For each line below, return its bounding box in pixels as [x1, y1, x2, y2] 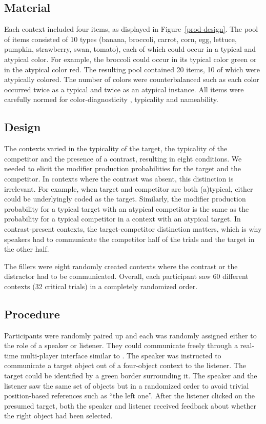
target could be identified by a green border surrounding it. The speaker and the [4, 370, 257, 381]
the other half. [4, 244, 49, 254]
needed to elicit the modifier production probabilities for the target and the [4, 163, 241, 174]
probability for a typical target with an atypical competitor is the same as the [4, 203, 249, 214]
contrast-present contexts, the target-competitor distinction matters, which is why [4, 223, 262, 234]
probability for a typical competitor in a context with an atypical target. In [4, 213, 241, 224]
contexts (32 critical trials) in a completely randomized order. [4, 280, 198, 291]
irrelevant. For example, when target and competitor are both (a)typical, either [4, 183, 253, 194]
